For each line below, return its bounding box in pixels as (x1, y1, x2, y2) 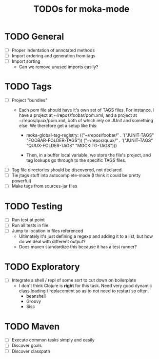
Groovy (26, 298, 41, 305)
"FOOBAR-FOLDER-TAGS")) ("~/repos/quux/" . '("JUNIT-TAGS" (26, 137, 153, 143)
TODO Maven (4, 321, 60, 332)
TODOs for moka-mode (33, 3, 130, 15)
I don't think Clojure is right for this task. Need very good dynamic (19, 283, 152, 289)
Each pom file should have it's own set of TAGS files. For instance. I (19, 107, 155, 113)
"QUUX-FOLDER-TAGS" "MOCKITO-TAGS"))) (26, 143, 117, 149)
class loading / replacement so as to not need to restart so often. (19, 288, 149, 294)
